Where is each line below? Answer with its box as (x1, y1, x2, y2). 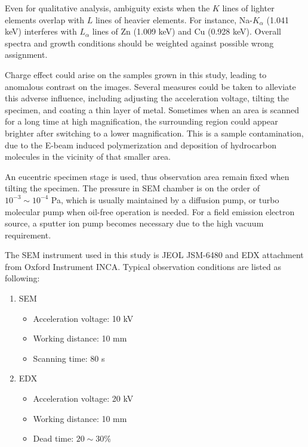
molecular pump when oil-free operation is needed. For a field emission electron (5, 205, 295, 218)
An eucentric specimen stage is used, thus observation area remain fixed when (5, 170, 289, 182)
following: (5, 272, 40, 284)
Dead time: (33, 432, 74, 445)
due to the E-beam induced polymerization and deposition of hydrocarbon (5, 138, 277, 151)
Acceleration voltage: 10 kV (33, 312, 134, 324)
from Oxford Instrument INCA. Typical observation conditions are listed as (5, 260, 281, 272)
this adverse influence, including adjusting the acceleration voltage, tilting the (5, 92, 289, 104)
